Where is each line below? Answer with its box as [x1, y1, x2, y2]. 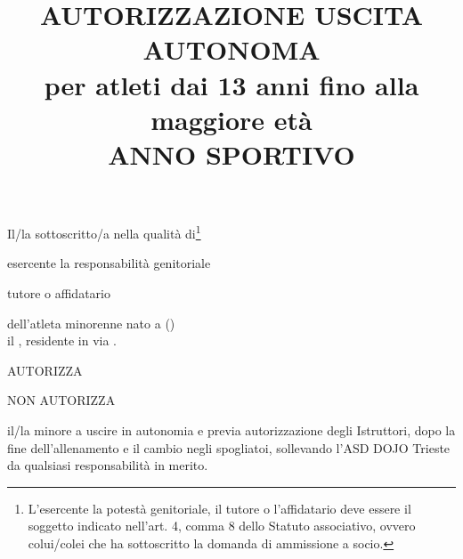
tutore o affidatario [7, 283, 110, 302]
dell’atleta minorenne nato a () [7, 313, 175, 332]
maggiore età [150, 101, 313, 137]
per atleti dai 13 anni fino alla [44, 66, 419, 102]
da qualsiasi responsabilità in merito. [7, 456, 208, 474]
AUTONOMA [142, 31, 321, 68]
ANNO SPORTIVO [108, 135, 355, 172]
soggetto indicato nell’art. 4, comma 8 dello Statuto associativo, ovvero [28, 516, 416, 535]
